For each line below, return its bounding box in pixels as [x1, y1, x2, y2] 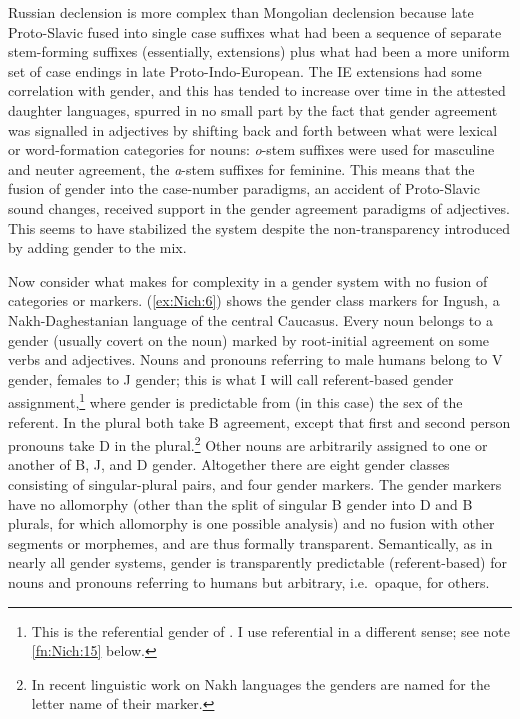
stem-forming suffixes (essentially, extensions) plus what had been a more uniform [8, 41, 510, 62]
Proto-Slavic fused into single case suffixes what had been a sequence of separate [8, 21, 502, 42]
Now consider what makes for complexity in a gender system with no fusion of [8, 270, 488, 291]
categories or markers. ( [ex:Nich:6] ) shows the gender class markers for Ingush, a [8, 290, 500, 311]
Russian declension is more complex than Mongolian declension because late [8, 2, 474, 22]
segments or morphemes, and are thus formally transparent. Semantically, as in [8, 532, 493, 553]
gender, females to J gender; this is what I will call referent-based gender [8, 368, 454, 389]
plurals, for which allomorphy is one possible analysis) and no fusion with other [8, 513, 495, 534]
